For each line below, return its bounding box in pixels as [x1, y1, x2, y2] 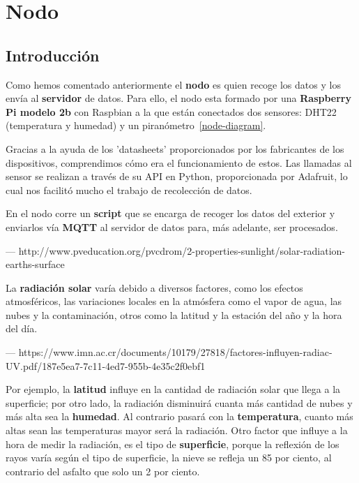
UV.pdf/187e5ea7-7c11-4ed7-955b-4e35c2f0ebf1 [6, 358, 206, 373]
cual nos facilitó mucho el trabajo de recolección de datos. [6, 182, 252, 197]
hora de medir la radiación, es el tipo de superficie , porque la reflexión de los [6, 436, 339, 451]
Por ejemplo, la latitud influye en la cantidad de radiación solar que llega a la [6, 382, 341, 396]
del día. [6, 321, 38, 336]
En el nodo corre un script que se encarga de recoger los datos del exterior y [6, 206, 335, 221]
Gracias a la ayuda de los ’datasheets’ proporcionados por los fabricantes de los [6, 141, 344, 156]
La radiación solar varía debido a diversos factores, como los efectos [6, 280, 303, 295]
